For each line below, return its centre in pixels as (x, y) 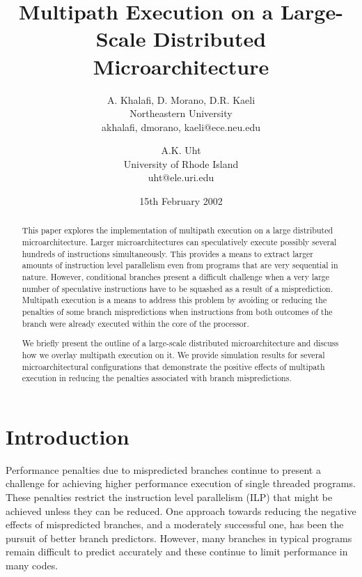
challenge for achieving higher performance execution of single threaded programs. (181, 483)
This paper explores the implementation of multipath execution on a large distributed (178, 230)
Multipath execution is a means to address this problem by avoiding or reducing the (174, 300)
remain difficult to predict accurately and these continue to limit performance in (177, 552)
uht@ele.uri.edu (181, 177)
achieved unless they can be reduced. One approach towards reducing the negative (181, 510)
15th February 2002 (181, 201)
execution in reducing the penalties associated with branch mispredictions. (157, 378)
